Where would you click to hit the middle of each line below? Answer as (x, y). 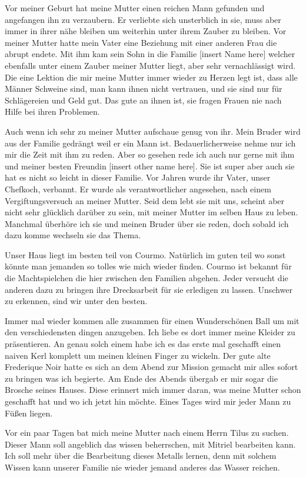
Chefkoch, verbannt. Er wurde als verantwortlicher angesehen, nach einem (138, 189)
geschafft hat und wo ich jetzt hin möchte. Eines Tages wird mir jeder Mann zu (148, 401)
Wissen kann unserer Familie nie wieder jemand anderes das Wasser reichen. (142, 467)
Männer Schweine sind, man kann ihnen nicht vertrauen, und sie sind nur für (144, 89)
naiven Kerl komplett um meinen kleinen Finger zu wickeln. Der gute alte (138, 355)
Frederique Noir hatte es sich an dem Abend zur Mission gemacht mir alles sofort (152, 367)
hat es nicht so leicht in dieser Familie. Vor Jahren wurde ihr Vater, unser (138, 177)
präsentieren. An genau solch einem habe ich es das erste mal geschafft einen (143, 344)
